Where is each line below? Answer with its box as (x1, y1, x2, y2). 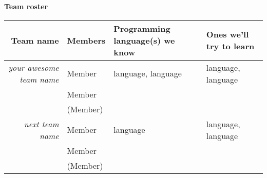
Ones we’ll (206, 28, 249, 41)
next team (24, 117, 59, 130)
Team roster (4, 1, 48, 11)
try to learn (206, 40, 255, 52)
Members (67, 34, 106, 46)
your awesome (8, 61, 59, 73)
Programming (113, 22, 170, 34)
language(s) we (113, 34, 175, 46)
